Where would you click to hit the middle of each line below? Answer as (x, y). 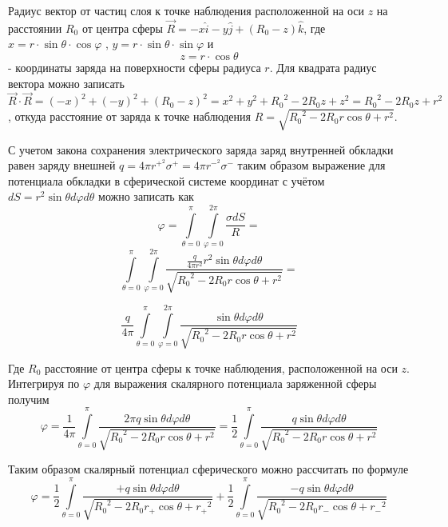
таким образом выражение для (311, 165)
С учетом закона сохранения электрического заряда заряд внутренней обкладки (201, 149)
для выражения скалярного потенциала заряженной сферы (235, 383)
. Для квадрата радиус (323, 67)
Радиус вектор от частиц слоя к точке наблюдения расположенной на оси (186, 10)
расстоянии (35, 28)
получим (29, 399)
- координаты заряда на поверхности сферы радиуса (135, 67)
